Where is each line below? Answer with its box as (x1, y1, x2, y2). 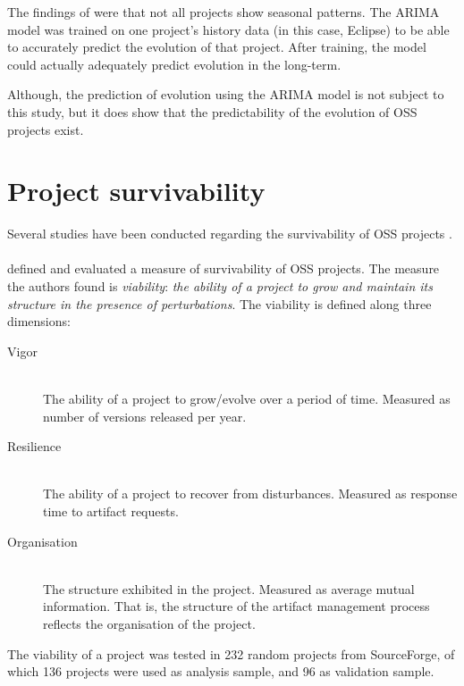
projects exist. (7, 120, 84, 138)
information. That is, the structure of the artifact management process (43, 597, 430, 615)
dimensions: (7, 312, 71, 330)
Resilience (7, 437, 62, 456)
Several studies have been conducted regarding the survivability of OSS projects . (7, 224, 452, 243)
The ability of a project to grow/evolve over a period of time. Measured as (43, 389, 451, 408)
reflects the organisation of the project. (43, 614, 256, 632)
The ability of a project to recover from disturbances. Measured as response (43, 484, 458, 503)
